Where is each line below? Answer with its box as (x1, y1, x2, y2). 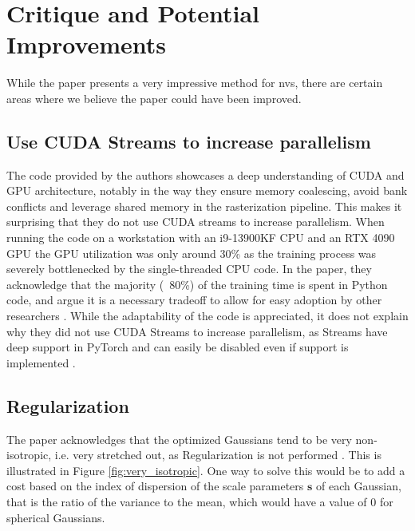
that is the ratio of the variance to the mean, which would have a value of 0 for (6, 493, 393, 509)
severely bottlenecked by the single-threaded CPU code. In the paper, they (6, 260, 372, 277)
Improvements (6, 28, 167, 61)
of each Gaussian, (316, 478, 401, 494)
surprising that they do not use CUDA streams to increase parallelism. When (6, 213, 385, 230)
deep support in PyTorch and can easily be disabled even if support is (6, 339, 349, 355)
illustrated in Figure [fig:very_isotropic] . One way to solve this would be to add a (6, 462, 405, 478)
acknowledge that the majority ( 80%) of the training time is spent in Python (6, 275, 388, 292)
